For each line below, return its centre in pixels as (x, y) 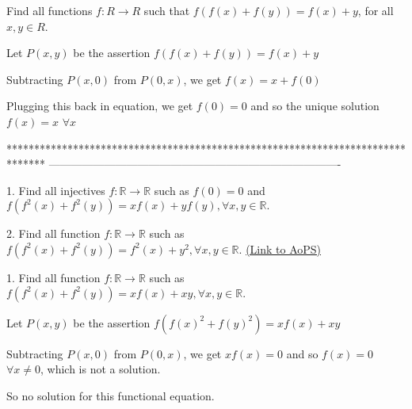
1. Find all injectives (56, 190)
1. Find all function (53, 277)
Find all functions (50, 10)
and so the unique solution (315, 106)
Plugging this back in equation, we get (100, 106)
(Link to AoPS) (284, 248)
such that (167, 10)
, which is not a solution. (101, 369)
